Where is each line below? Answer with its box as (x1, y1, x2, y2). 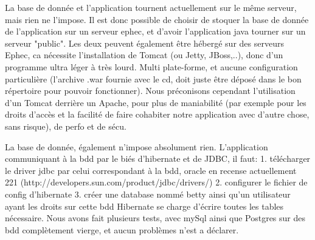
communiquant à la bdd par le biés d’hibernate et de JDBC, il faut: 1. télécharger (5, 152, 311, 165)
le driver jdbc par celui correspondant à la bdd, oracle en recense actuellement (5, 164, 297, 176)
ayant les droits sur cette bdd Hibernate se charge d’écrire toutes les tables (5, 199, 284, 212)
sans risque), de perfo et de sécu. (5, 119, 126, 132)
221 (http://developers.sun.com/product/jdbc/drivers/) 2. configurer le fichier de (5, 176, 308, 188)
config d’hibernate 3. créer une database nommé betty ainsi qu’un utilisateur (5, 187, 291, 200)
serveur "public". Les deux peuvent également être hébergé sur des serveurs (5, 36, 284, 49)
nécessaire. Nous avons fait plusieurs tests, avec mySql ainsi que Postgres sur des (5, 212, 306, 224)
